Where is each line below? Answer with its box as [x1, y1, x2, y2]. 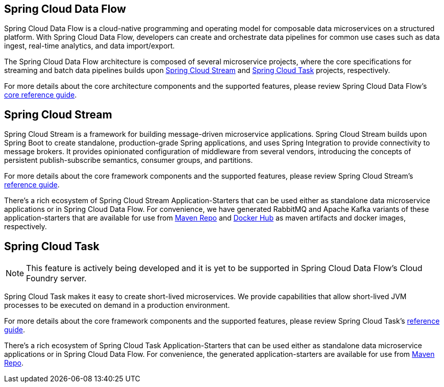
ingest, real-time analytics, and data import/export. [4, 41, 175, 51]
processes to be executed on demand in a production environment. [4, 301, 230, 310]
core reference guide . [4, 90, 77, 100]
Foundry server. [26, 273, 87, 284]
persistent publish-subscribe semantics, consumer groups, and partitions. [4, 156, 253, 165]
